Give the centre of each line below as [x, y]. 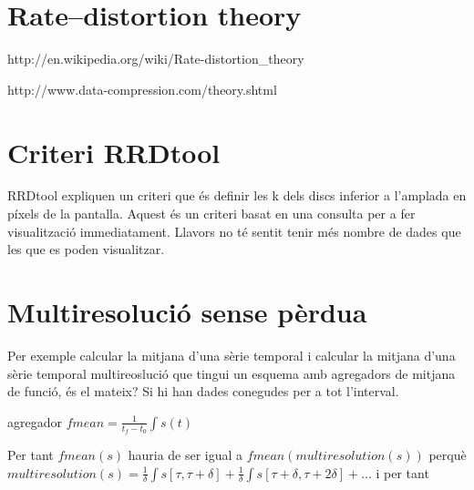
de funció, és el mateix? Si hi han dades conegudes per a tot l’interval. [203, 391]
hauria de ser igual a [185, 454]
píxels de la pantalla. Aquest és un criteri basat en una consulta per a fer [211, 214]
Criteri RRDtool [114, 152]
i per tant [402, 472]
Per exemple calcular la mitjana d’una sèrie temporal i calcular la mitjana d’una [232, 355]
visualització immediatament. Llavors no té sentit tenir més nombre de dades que [234, 231]
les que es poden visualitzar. [86, 249]
